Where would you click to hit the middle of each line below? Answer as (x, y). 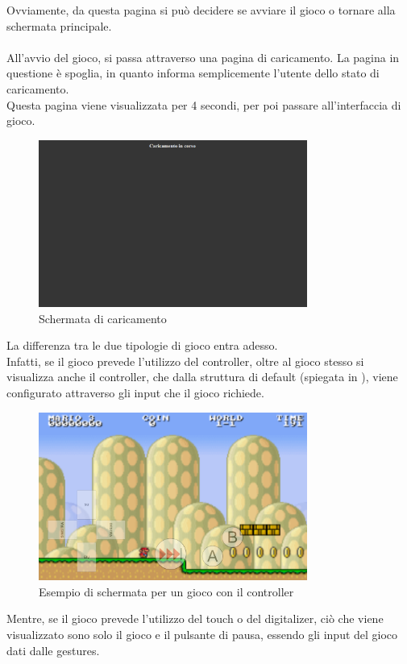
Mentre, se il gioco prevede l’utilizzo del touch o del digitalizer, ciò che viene (195, 618)
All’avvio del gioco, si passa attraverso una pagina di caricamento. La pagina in (203, 57)
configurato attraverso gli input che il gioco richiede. (135, 393)
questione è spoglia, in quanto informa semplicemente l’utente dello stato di (193, 73)
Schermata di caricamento (103, 318)
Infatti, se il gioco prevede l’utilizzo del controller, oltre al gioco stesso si (185, 361)
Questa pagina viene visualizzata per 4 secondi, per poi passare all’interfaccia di (204, 104)
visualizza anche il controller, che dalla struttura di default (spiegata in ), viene (202, 377)
